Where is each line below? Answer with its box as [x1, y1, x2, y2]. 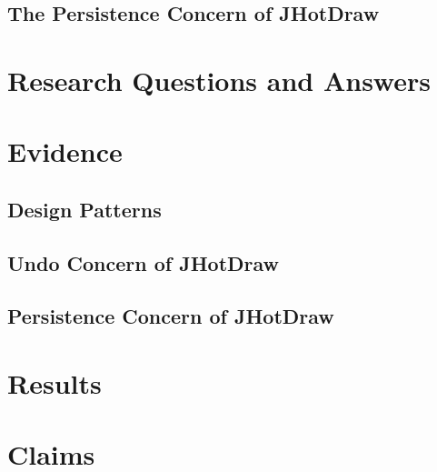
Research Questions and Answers [7, 61, 431, 98]
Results [7, 365, 102, 402]
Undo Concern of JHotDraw [7, 248, 280, 276]
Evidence [7, 133, 123, 170]
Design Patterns [7, 195, 162, 223]
